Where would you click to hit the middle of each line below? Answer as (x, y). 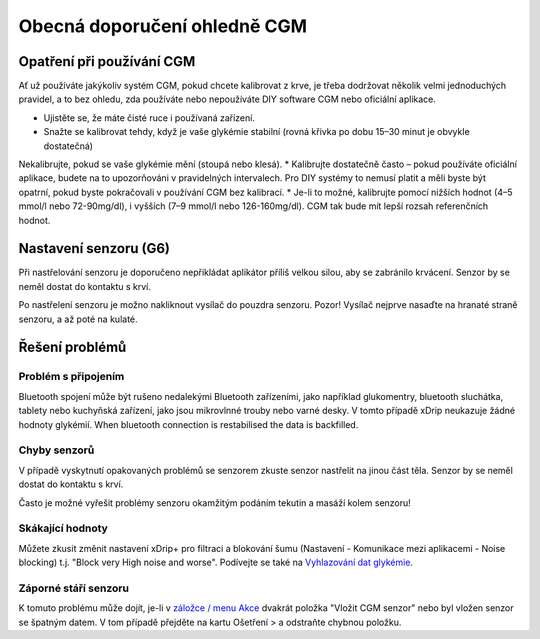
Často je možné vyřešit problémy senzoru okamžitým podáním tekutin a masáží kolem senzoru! (215, 502)
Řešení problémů (72, 347)
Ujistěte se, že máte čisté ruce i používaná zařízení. (149, 117)
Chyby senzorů (56, 450)
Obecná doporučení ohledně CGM (163, 26)
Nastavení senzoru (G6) (94, 248)
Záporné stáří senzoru (74, 588)
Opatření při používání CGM (107, 61)
